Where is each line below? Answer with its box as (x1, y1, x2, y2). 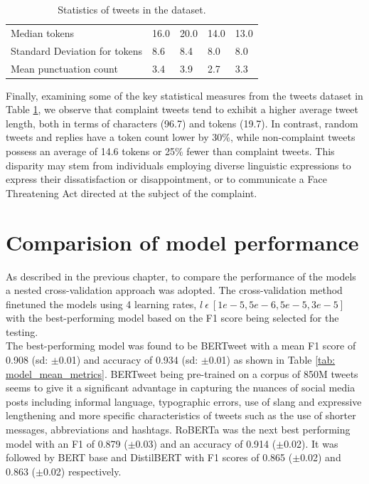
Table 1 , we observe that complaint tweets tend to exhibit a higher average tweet (6, 102, 359, 117)
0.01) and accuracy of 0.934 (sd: (58, 352, 198, 367)
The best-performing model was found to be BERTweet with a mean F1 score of (6, 338, 356, 353)
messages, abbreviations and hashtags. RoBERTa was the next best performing (6, 422, 351, 437)
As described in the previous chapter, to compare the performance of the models (6, 268, 356, 283)
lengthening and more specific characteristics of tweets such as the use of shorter (6, 408, 356, 423)
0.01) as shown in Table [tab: (208, 352, 336, 367)
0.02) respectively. (43, 463, 122, 478)
